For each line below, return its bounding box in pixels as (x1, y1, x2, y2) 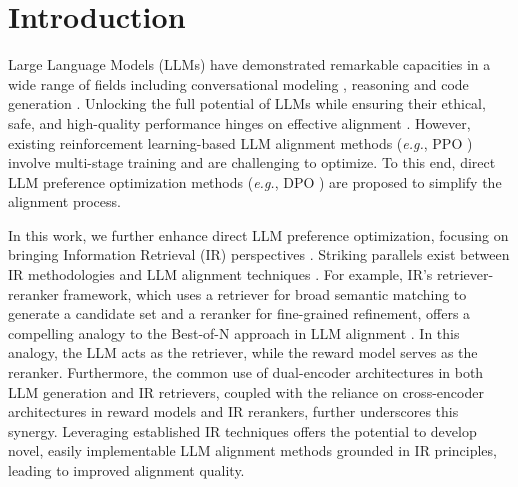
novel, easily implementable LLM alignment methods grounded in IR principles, (8, 440, 497, 461)
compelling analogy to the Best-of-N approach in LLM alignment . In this (8, 322, 460, 343)
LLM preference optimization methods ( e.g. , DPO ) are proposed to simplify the (8, 171, 502, 192)
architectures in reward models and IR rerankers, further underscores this (8, 401, 459, 422)
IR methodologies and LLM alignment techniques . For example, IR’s (8, 264, 433, 285)
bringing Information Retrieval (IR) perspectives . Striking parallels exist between (8, 244, 510, 265)
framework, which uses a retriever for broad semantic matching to (63, 283, 467, 304)
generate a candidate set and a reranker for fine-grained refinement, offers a (8, 303, 471, 324)
